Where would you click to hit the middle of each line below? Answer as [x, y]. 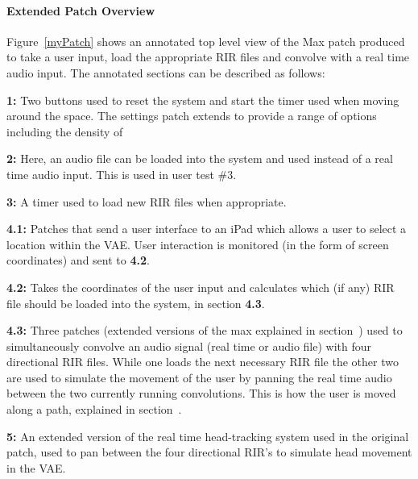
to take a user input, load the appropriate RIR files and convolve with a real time [208, 57]
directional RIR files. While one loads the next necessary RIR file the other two [203, 362]
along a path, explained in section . [94, 409]
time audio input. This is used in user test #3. [122, 174]
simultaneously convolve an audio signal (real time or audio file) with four [189, 346]
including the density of [65, 131]
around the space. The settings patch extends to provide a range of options [192, 116]
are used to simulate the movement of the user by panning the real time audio [199, 377]
